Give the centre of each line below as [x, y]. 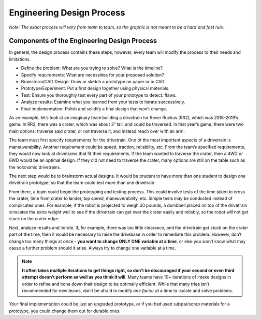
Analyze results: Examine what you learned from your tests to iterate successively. [103, 102]
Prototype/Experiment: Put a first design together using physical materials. [95, 88]
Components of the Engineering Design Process [83, 41]
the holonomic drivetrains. [35, 167]
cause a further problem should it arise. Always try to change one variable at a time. [93, 248]
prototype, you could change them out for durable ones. [65, 311]
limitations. [20, 59]
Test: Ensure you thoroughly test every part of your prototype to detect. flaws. [99, 95]
